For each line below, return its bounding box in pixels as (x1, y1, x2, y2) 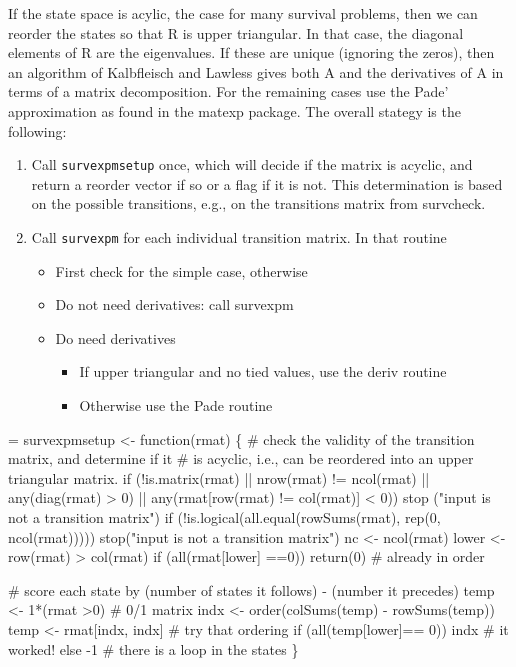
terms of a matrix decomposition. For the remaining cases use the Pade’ (8, 81, 449, 102)
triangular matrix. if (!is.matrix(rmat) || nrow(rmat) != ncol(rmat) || (8, 467, 430, 488)
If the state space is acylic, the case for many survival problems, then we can (8, 3, 478, 23)
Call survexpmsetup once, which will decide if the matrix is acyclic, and (31, 154, 473, 175)
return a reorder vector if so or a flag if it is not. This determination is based (31, 173, 503, 194)
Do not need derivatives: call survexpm (55, 294, 294, 315)
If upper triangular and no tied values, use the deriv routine (79, 361, 447, 382)
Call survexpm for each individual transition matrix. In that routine (31, 227, 447, 247)
